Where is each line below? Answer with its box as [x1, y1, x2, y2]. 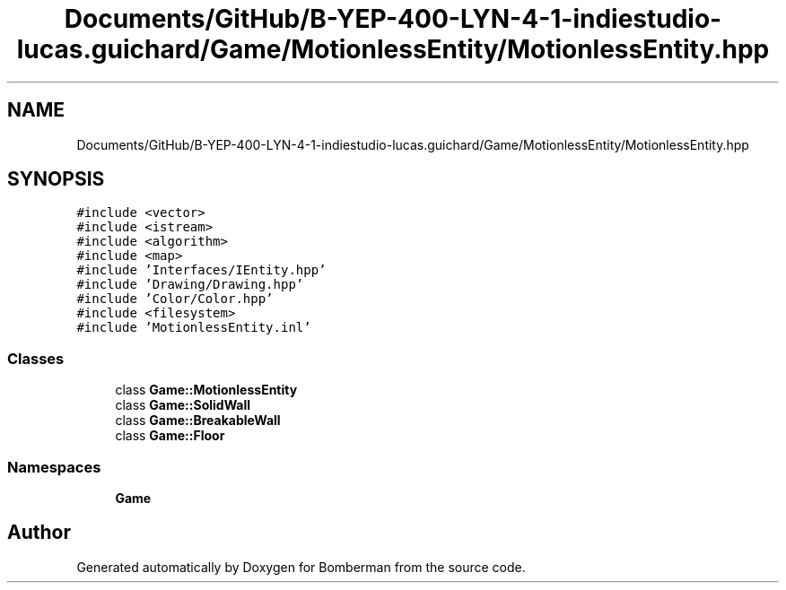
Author [7, 521, 71, 544]
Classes [7, 349, 65, 368]
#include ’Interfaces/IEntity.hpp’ [76, 263, 327, 278]
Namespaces [7, 457, 101, 476]
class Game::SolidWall [115, 397, 251, 413]
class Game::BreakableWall [115, 412, 281, 429]
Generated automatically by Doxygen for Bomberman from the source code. [76, 559, 526, 575]
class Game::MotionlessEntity [115, 382, 298, 398]
